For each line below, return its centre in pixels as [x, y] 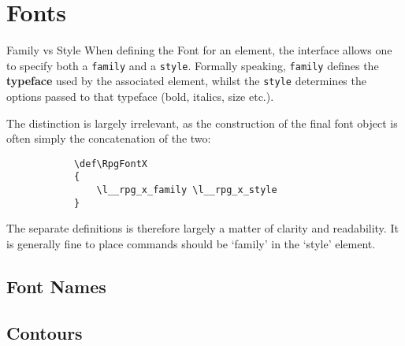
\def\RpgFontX [110, 164]
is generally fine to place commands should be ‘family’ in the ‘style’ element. [191, 244]
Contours [45, 332]
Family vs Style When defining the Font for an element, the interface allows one [199, 50]
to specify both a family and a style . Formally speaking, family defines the [193, 65]
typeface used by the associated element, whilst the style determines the [186, 81]
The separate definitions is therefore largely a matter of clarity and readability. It [202, 228]
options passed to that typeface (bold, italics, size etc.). [140, 97]
